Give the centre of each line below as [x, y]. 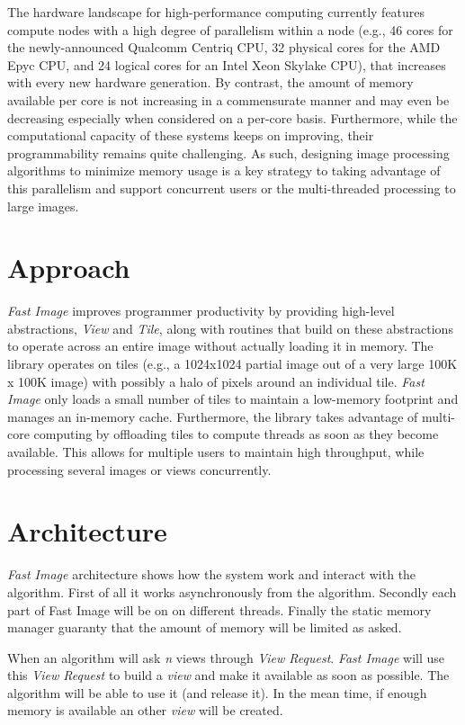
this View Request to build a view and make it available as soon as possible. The [228, 675]
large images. [43, 206]
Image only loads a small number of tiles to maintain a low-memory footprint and [233, 399]
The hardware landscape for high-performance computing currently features [216, 12]
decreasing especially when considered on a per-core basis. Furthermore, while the [232, 117]
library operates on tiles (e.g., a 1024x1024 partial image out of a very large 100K [232, 364]
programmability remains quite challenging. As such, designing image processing [228, 152]
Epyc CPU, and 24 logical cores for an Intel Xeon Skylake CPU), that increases [227, 64]
